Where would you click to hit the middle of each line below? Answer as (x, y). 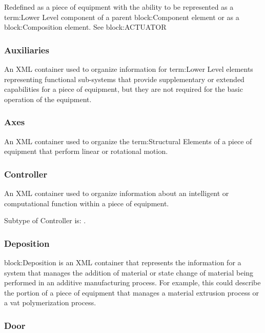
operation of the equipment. (48, 99)
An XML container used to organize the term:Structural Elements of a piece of (128, 141)
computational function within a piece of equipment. (87, 203)
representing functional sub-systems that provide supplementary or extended (124, 79)
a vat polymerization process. (50, 302)
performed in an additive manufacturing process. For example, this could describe (132, 282)
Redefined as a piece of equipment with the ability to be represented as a (119, 7)
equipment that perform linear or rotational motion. (86, 151)
